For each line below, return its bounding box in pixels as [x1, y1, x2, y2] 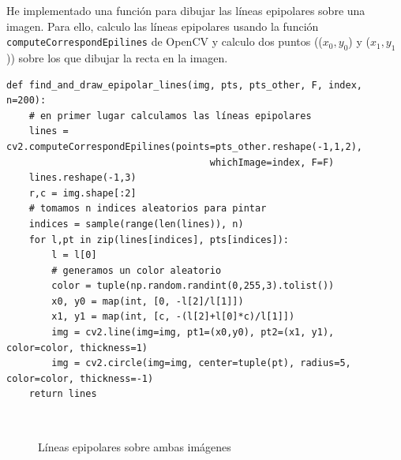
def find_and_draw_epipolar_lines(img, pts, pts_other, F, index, [6, 79, 363, 91]
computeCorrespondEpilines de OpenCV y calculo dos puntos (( [6, 33, 323, 50]
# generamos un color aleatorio [51, 264, 222, 276]
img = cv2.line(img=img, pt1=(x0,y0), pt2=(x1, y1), [51, 327, 335, 338]
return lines [28, 388, 97, 400]
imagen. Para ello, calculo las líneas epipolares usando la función [6, 17, 319, 34]
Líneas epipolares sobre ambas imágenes [38, 438, 231, 454]
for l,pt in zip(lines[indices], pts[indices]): [28, 234, 289, 245]
